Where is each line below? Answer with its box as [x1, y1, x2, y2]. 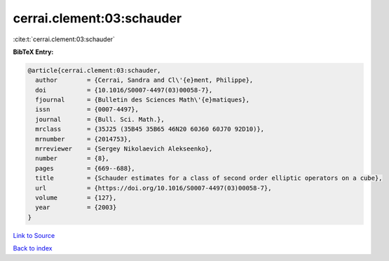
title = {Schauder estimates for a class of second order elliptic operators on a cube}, [35, 174, 383, 182]
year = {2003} [35, 204, 117, 211]
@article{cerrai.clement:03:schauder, [27, 66, 161, 74]
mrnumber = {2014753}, [35, 135, 132, 143]
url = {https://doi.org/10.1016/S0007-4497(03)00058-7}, [35, 184, 272, 192]
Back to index [13, 244, 53, 253]
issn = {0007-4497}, [35, 106, 139, 113]
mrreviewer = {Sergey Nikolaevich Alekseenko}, [35, 145, 213, 153]
